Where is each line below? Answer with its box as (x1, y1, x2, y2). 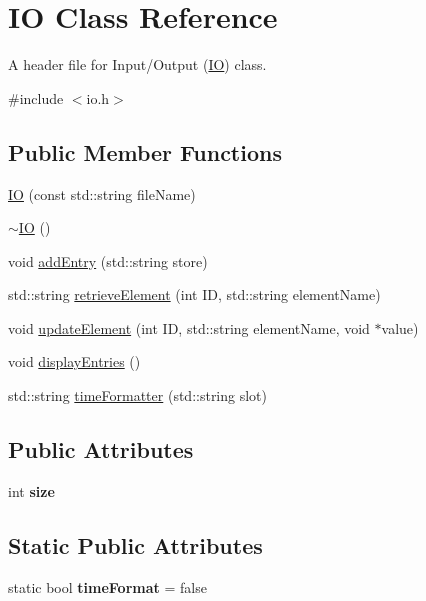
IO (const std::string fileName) (8, 183, 196, 204)
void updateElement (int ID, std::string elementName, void (8, 317, 370, 338)
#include (8, 87, 64, 108)
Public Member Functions (8, 136, 282, 167)
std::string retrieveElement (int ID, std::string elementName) (8, 284, 381, 305)
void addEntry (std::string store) (8, 250, 208, 271)
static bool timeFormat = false (8, 576, 207, 597)
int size (8, 480, 55, 501)
